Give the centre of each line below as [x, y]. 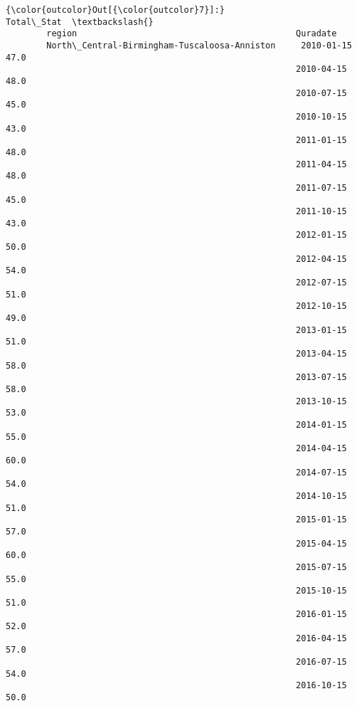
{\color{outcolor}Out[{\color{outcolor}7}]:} [115, 10]
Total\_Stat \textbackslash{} [80, 22]
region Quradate [192, 34]
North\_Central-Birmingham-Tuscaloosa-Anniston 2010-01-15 [199, 45]
